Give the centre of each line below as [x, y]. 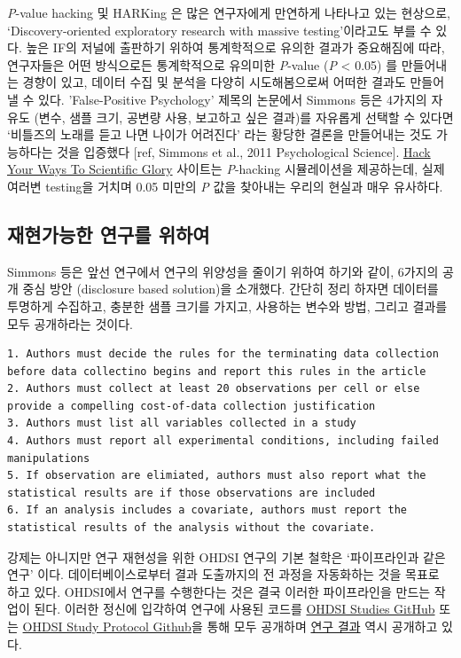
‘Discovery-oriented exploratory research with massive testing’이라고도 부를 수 [219, 30]
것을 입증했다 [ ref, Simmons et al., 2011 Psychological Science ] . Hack [244, 151]
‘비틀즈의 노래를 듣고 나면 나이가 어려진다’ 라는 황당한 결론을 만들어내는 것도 [220, 134]
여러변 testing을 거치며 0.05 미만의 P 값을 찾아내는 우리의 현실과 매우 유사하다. [225, 186]
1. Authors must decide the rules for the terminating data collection [223, 354]
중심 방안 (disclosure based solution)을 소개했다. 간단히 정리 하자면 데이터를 [230, 289]
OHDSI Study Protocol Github [107, 627]
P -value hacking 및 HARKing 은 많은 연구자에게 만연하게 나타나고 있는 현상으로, [229, 12]
